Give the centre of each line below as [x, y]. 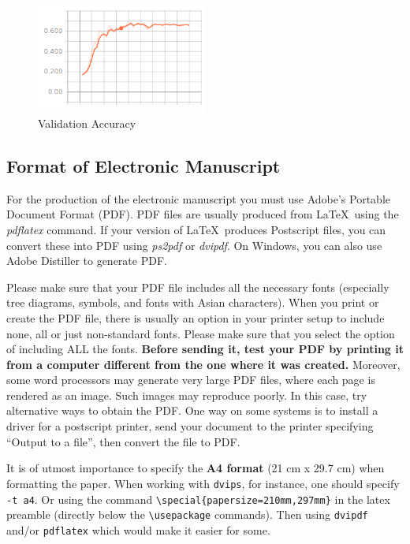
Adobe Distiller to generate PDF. [87, 261]
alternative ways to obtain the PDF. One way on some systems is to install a [192, 410]
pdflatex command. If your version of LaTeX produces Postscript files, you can [196, 229]
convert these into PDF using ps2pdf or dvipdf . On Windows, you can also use [194, 245]
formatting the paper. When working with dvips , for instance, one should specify [203, 483]
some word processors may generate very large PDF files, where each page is [191, 380]
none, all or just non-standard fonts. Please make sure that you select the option [201, 333]
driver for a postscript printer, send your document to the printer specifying [190, 426]
